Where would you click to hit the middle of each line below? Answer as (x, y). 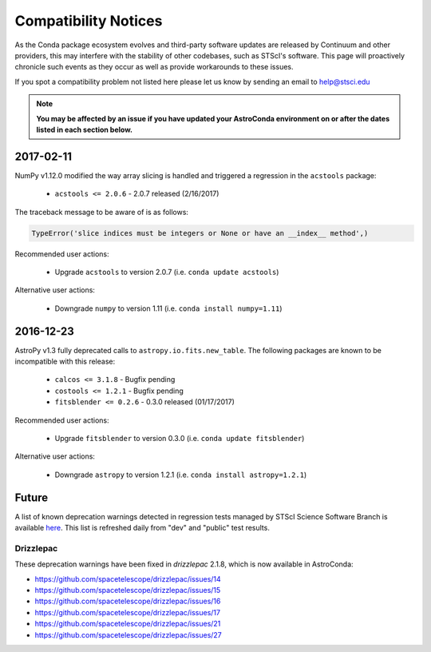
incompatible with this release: (65, 362)
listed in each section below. (85, 129)
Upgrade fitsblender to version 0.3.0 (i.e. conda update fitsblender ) (180, 438)
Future (32, 497)
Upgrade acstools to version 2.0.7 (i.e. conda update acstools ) (167, 272)
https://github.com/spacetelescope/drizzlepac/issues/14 (128, 578)
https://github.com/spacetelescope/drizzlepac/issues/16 (128, 601)
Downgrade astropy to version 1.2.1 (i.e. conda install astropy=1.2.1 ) (181, 475)
